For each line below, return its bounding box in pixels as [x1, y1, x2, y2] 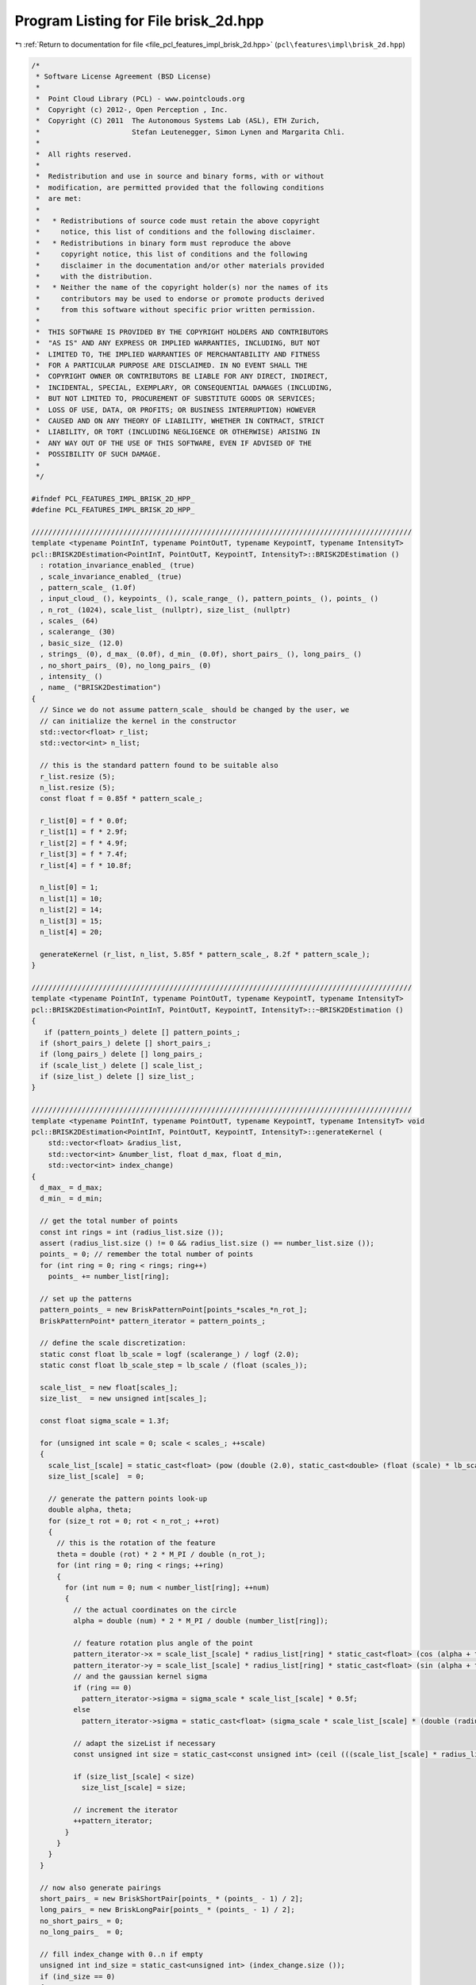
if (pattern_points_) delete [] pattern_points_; [44, 1027, 241, 1036]
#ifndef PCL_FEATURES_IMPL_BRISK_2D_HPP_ [31, 494, 195, 503]
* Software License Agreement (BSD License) [36, 71, 212, 81]
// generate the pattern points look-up [48, 1494, 208, 1503]
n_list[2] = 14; [40, 905, 103, 915]
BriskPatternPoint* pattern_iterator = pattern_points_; [40, 1316, 266, 1325]
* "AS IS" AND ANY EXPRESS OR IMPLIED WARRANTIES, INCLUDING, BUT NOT [36, 338, 321, 348]
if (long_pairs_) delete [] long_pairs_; [40, 1050, 204, 1059]
